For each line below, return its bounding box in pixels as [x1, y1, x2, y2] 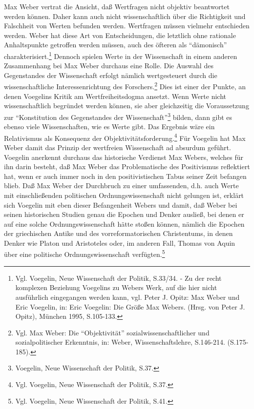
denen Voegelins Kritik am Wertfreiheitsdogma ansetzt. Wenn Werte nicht [4, 91, 227, 101]
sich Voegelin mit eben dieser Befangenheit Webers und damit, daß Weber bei [4, 199, 237, 210]
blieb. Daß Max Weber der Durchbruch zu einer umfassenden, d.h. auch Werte [4, 180, 239, 191]
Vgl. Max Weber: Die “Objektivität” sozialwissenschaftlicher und [15, 327, 210, 337]
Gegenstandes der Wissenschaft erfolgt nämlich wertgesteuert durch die [4, 70, 217, 80]
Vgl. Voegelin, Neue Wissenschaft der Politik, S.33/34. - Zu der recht [15, 273, 222, 283]
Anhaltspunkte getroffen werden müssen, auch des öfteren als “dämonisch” [4, 39, 227, 50]
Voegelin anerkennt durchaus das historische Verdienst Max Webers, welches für [4, 152, 243, 162]
